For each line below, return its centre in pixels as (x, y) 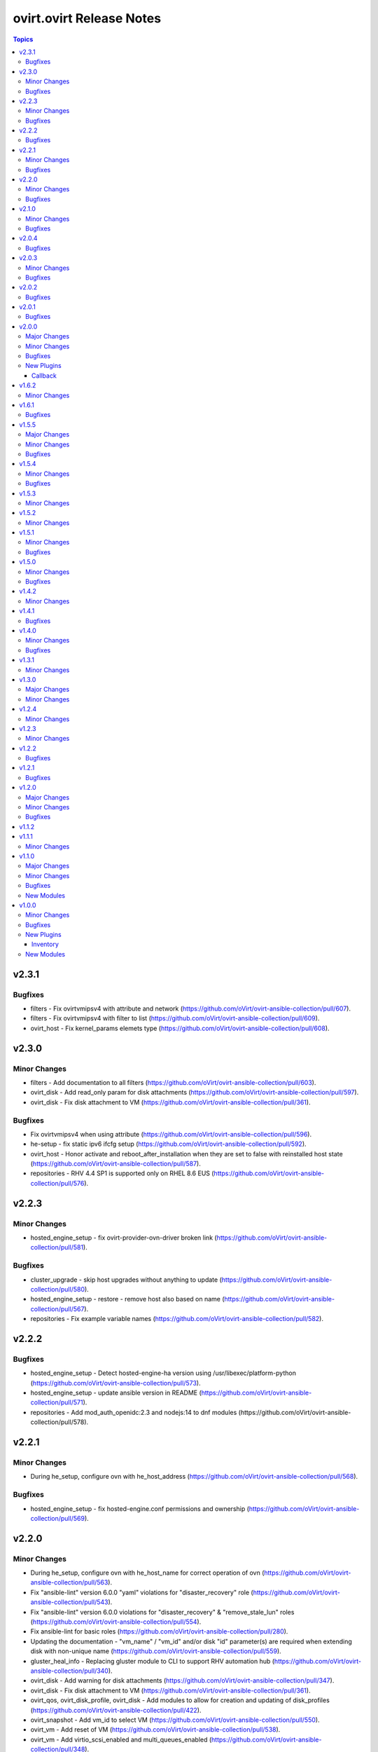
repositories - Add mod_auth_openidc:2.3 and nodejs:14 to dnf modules (134, 1412)
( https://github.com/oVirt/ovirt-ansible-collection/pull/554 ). (116, 1622)
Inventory (45, 944)
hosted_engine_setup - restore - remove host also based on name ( (127, 1299)
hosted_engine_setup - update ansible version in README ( (116, 1393)
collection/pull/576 (57, 1183)
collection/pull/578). (59, 1422)
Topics (23, 39)
